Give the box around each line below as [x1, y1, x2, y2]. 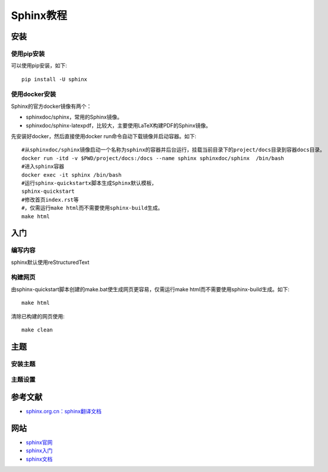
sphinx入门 [26, 447, 53, 454]
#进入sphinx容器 [21, 163, 65, 170]
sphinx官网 [26, 439, 53, 446]
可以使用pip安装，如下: [11, 62, 68, 69]
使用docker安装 [11, 90, 56, 98]
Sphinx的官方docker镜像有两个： [11, 103, 92, 110]
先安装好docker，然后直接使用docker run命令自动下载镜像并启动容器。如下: [11, 133, 197, 140]
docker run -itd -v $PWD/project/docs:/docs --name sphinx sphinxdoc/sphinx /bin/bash [21, 155, 285, 161]
